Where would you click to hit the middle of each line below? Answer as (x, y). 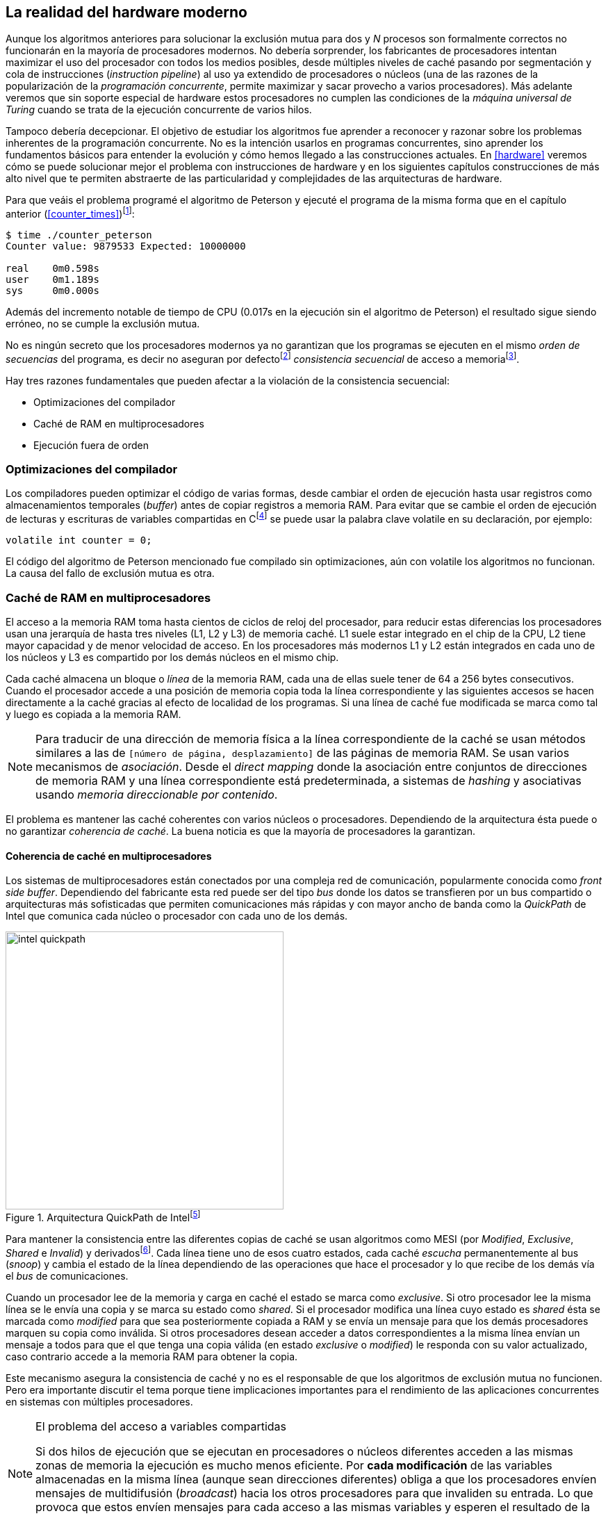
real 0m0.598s (52, 269)
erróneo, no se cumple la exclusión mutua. (103, 324)
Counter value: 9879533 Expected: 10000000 (126, 246)
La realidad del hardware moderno (126, 12)
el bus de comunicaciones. (67, 1276)
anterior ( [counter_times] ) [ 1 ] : (70, 213)
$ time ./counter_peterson (79, 235)
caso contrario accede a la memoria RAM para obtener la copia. (152, 1357)
